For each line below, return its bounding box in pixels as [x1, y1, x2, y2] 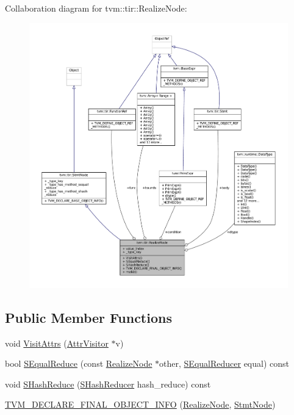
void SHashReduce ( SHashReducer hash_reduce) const [5, 377, 211, 390]
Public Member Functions [5, 308, 172, 327]
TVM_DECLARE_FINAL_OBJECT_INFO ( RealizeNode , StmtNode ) [5, 398, 276, 411]
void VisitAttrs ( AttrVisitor [5, 336, 109, 349]
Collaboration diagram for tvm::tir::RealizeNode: [5, 2, 187, 14]
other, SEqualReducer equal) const [159, 357, 290, 370]
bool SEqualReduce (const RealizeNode [5, 357, 152, 370]
